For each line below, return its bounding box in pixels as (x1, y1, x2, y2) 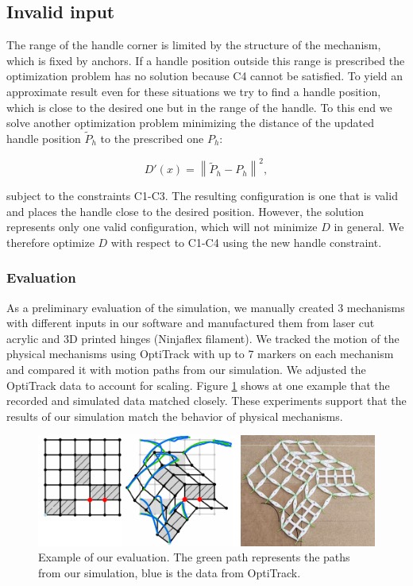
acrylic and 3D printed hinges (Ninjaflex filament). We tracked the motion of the (6, 330, 399, 346)
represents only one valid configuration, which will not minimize (6, 218, 318, 235)
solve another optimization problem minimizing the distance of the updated (6, 114, 375, 131)
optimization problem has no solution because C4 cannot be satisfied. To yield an (6, 67, 403, 84)
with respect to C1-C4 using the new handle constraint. (110, 233, 382, 250)
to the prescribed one (100, 129, 204, 146)
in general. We (334, 218, 404, 235)
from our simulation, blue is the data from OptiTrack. (38, 564, 301, 580)
